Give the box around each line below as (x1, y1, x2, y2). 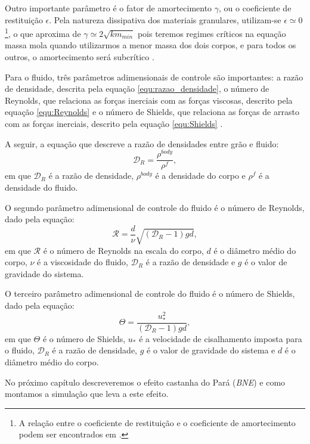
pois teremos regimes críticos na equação (137, 27, 286, 39)
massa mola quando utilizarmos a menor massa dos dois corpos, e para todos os (5, 39, 296, 51)
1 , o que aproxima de (5, 26, 81, 39)
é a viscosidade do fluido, (37, 256, 129, 268)
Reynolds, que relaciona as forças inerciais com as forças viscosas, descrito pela (5, 94, 293, 106)
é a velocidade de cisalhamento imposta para (139, 332, 302, 344)
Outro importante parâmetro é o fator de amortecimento (5, 2, 212, 14)
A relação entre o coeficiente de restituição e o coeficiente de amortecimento (18, 416, 296, 429)
